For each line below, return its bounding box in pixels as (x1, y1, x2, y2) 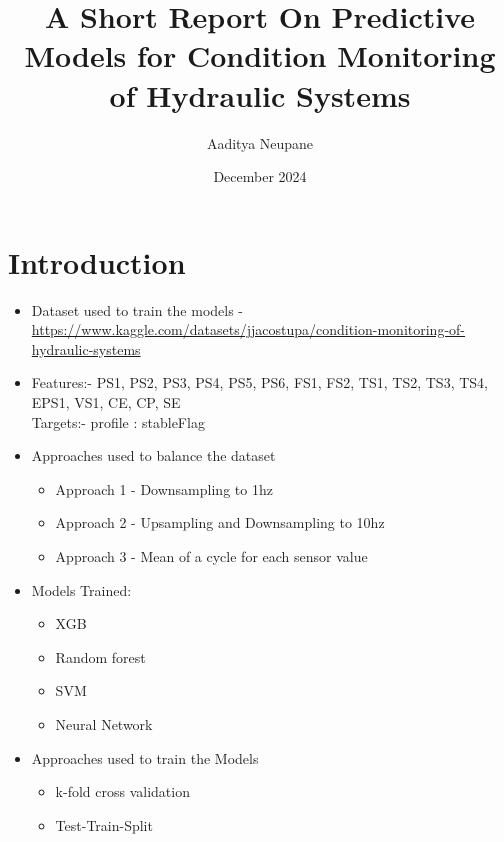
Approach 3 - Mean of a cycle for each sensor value (55, 545, 368, 566)
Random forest (55, 646, 146, 667)
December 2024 (213, 166, 307, 187)
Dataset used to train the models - (31, 299, 244, 320)
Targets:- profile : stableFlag (31, 411, 205, 432)
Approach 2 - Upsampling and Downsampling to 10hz (55, 512, 385, 533)
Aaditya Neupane (206, 132, 314, 153)
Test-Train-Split (55, 814, 153, 835)
